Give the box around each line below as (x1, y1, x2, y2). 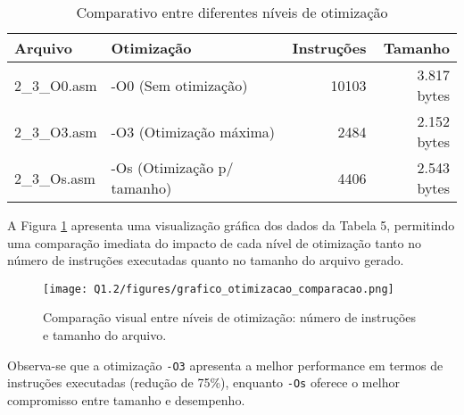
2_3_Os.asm (14, 167, 95, 188)
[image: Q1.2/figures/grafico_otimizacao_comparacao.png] (43, 282, 394, 295)
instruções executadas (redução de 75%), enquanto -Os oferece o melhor (7, 373, 400, 392)
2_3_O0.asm (14, 74, 97, 95)
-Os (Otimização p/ (111, 157, 234, 178)
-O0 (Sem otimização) (111, 74, 248, 95)
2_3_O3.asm (14, 120, 97, 142)
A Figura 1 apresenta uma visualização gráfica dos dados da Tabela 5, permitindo (7, 216, 455, 234)
